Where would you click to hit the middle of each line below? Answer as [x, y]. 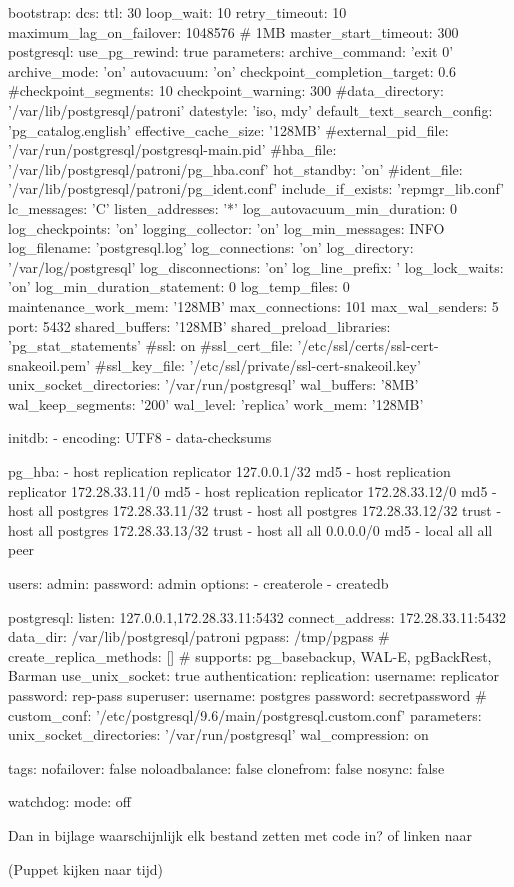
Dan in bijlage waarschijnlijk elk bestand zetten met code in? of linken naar [240, 834]
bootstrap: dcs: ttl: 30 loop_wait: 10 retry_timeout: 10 [177, 12]
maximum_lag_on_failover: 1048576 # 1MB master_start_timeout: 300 [233, 31]
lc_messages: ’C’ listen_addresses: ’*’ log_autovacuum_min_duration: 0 [232, 207]
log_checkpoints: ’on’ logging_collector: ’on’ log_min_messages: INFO [226, 227]
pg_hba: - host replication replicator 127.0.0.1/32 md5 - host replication [229, 471]
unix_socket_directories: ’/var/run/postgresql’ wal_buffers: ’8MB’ [213, 384]
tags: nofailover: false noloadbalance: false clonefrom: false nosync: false [226, 767]
